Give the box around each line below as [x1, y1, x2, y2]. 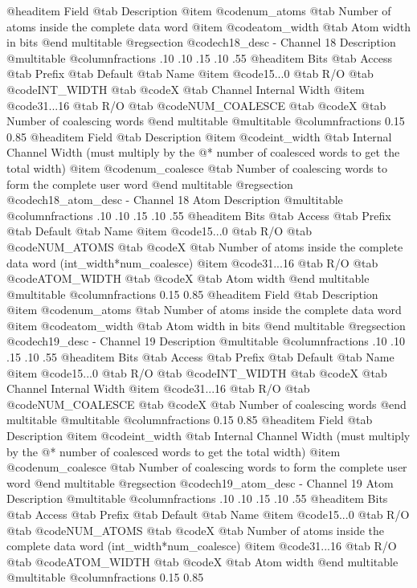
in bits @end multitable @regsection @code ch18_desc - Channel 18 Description [6, 34, 396, 51]
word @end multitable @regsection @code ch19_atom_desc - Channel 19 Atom [6, 474, 394, 491]
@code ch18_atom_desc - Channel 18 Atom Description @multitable [6, 191, 343, 208]
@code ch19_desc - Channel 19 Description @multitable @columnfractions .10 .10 [6, 333, 405, 349]
